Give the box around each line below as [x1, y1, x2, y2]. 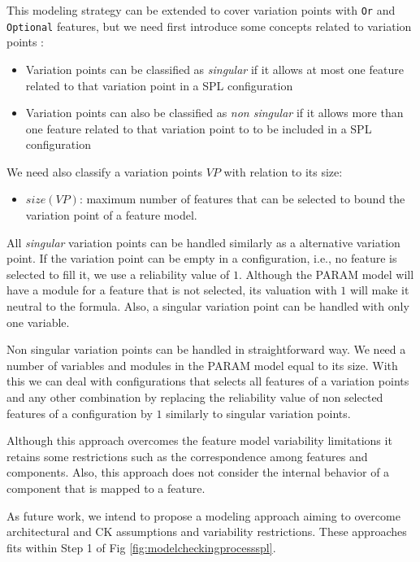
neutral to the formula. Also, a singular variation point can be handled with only [6, 298, 409, 315]
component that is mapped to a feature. [6, 479, 206, 496]
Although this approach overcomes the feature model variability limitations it [6, 432, 392, 449]
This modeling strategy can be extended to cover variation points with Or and [6, 2, 396, 18]
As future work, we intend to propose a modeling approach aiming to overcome [6, 507, 401, 524]
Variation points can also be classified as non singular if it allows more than [25, 104, 404, 121]
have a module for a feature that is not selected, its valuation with [6, 281, 337, 298]
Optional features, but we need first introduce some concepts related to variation [6, 17, 412, 34]
